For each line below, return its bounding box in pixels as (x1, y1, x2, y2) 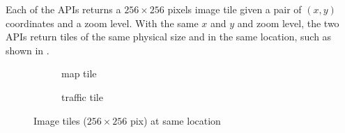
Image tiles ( (33, 113, 87, 127)
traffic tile (61, 89, 103, 104)
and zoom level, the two (237, 15, 339, 30)
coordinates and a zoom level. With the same (6, 15, 199, 30)
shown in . (6, 42, 49, 57)
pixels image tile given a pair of (167, 2, 302, 16)
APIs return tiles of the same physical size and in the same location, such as (6, 29, 332, 44)
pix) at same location (130, 113, 221, 127)
